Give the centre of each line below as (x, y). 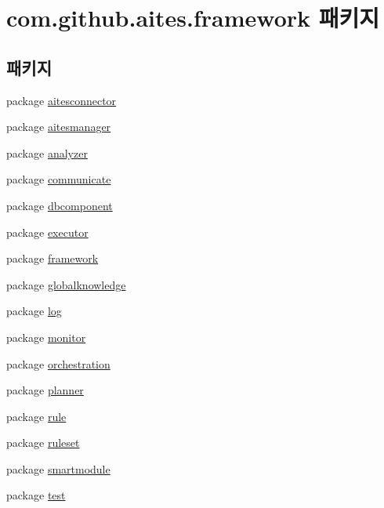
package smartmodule (58, 468)
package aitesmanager (59, 127)
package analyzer (47, 152)
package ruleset (43, 443)
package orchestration (58, 363)
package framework (53, 258)
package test (36, 495)
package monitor (46, 337)
